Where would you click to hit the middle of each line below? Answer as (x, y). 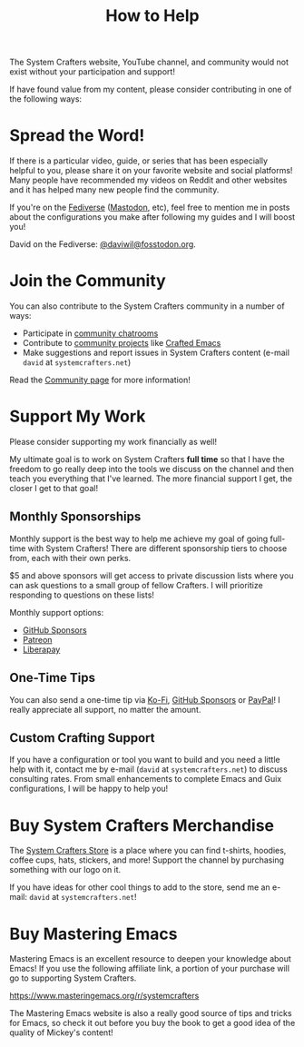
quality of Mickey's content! (61, 1032)
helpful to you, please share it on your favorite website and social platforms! (151, 171)
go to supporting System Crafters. (73, 978)
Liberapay (41, 649)
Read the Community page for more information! (100, 380)
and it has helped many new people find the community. (114, 190)
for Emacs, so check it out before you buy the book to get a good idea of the (152, 1023)
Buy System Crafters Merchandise (142, 825)
